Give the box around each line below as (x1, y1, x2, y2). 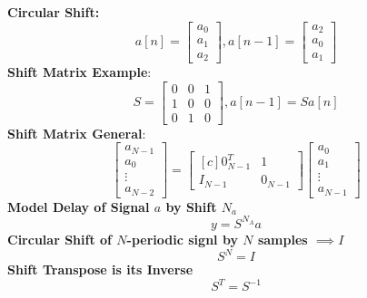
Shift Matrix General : (7, 123, 146, 142)
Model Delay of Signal (7, 197, 150, 216)
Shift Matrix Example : (7, 62, 152, 82)
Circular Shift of (7, 229, 112, 248)
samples (257, 229, 308, 248)
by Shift (165, 197, 217, 216)
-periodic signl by (126, 229, 238, 248)
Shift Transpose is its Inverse (7, 260, 193, 279)
